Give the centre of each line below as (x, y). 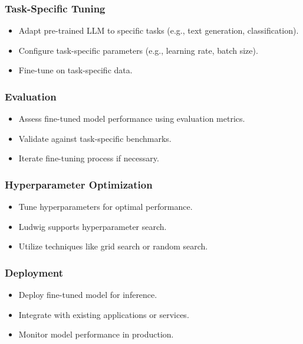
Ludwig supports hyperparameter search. (93, 226)
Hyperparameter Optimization (79, 184)
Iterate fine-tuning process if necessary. (89, 158)
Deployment (34, 272)
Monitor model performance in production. (96, 334)
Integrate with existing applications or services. (104, 314)
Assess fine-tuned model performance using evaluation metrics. (132, 119)
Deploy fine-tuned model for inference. (88, 295)
